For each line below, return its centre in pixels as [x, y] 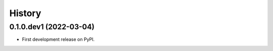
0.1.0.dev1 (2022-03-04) [52, 27]
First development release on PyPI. [58, 39]
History [25, 13]
